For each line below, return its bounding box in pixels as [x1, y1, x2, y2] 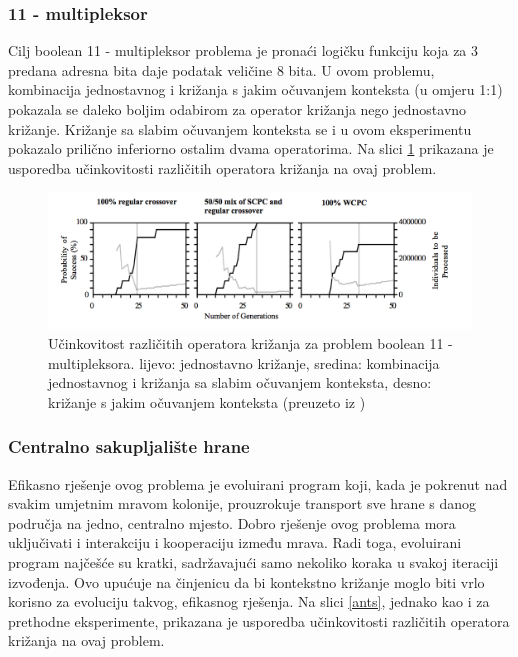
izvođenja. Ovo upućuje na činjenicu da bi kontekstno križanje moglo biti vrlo [8, 571, 485, 592]
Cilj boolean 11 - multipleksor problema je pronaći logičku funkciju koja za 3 [8, 40, 479, 61]
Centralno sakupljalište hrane [8, 434, 250, 459]
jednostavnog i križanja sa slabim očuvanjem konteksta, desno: [48, 372, 432, 393]
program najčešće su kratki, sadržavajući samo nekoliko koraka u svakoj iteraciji [8, 551, 499, 572]
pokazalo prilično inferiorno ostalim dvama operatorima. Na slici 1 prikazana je [8, 138, 494, 159]
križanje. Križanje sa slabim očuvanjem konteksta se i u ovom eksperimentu [8, 118, 472, 139]
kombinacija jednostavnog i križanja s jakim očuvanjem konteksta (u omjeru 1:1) [8, 79, 503, 100]
